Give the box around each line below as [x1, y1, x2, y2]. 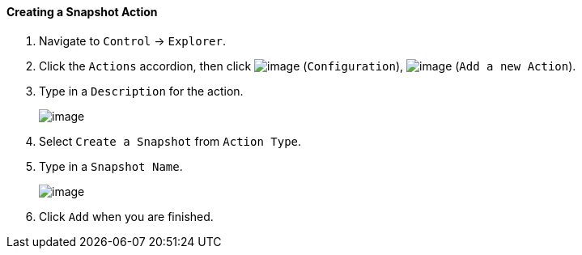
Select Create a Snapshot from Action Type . [39, 134, 302, 148]
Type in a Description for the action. [39, 83, 244, 98]
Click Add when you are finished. [39, 209, 214, 223]
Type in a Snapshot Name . [39, 159, 183, 173]
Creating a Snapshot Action [6, 5, 158, 19]
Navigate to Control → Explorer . [39, 33, 226, 48]
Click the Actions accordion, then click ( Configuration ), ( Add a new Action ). [39, 58, 576, 73]
